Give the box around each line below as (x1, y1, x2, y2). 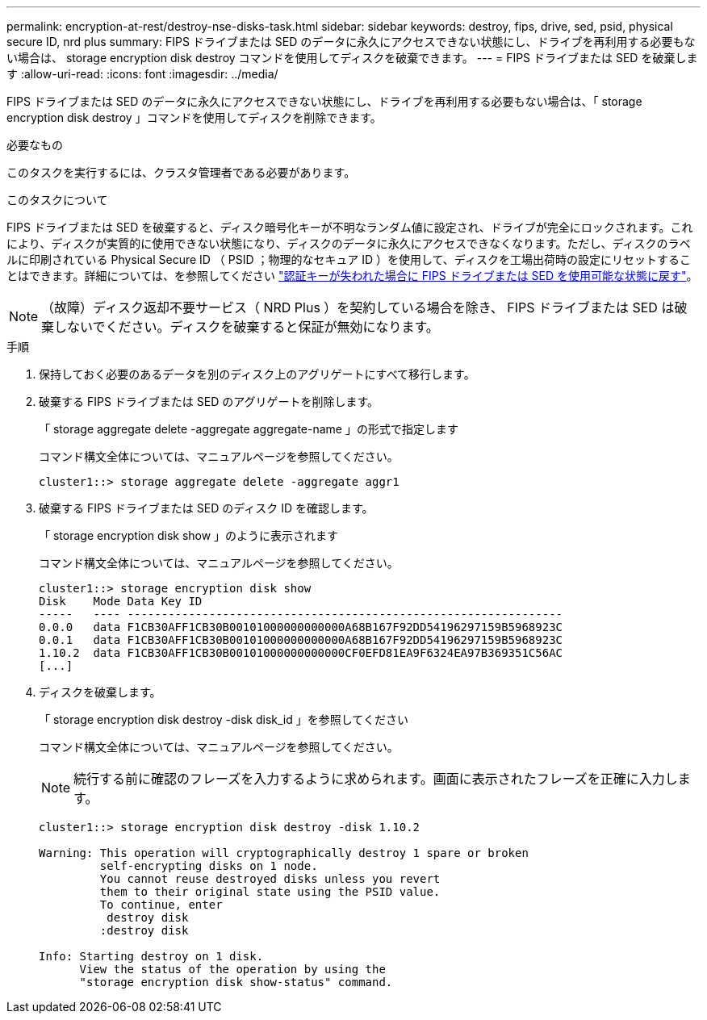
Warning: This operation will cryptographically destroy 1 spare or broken (39, 847, 529, 859)
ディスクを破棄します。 (39, 685, 161, 699)
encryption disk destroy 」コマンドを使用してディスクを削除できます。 (6, 111, 382, 124)
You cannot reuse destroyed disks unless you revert (99, 872, 441, 885)
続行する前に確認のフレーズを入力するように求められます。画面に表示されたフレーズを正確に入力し (73, 771, 678, 787)
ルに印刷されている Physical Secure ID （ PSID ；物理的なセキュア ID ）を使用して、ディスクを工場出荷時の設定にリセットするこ (6, 253, 691, 266)
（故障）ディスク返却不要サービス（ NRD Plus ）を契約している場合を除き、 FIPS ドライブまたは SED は (41, 299, 675, 316)
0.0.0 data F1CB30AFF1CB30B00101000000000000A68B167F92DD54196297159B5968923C (39, 621, 563, 633)
